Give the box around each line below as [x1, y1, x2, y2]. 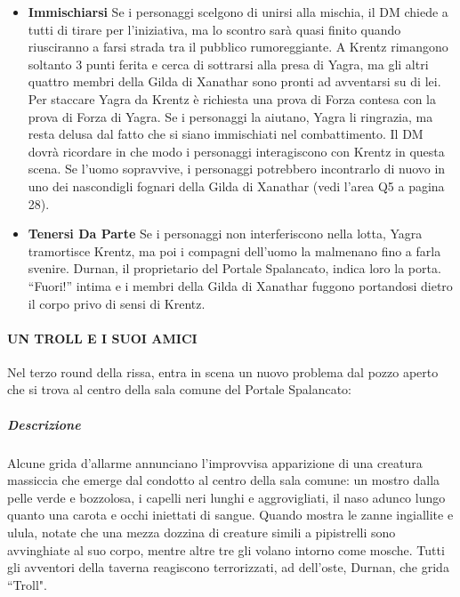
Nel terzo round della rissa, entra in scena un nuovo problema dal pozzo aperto [7, 362, 439, 381]
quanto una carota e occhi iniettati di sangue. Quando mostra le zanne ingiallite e [7, 505, 454, 524]
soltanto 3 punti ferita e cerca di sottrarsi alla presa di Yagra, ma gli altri [28, 54, 429, 73]
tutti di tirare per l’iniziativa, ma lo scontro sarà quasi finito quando [28, 20, 401, 38]
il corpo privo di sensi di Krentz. [28, 294, 206, 312]
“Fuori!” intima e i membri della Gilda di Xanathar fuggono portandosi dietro [28, 276, 453, 294]
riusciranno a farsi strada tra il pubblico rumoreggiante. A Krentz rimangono [28, 37, 448, 56]
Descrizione [7, 415, 81, 433]
